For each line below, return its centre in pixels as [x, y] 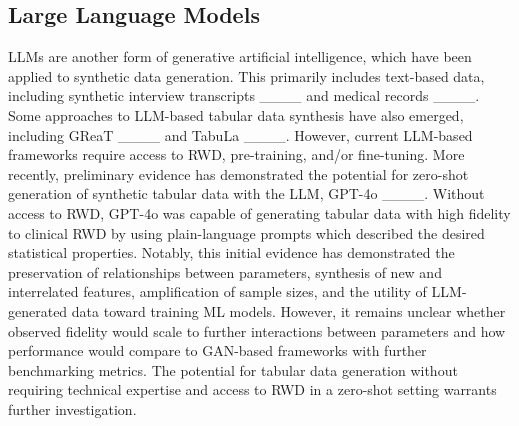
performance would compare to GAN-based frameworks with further [217, 350]
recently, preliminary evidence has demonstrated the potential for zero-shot [238, 173]
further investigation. [72, 408]
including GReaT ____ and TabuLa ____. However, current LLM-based [240, 134]
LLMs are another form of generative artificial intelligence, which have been [240, 56]
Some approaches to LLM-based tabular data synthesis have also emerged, [236, 114]
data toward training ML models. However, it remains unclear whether [288, 310]
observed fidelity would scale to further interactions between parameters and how [257, 330]
